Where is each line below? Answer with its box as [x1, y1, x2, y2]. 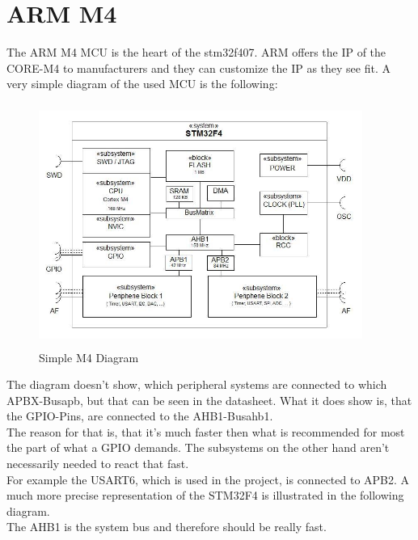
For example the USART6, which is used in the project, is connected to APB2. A [6, 470, 410, 487]
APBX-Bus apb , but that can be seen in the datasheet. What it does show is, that [6, 391, 412, 408]
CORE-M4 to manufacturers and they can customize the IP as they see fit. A [6, 59, 391, 76]
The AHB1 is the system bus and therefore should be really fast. [6, 518, 327, 535]
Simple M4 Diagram [39, 348, 139, 365]
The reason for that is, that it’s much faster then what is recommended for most [6, 423, 405, 440]
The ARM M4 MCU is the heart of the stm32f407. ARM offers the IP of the [6, 44, 386, 61]
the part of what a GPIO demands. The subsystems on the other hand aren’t [6, 439, 390, 456]
